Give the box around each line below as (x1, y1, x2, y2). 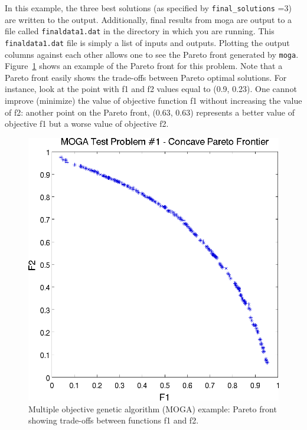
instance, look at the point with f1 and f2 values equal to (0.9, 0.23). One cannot (5, 83, 297, 95)
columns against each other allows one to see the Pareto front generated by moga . (5, 48, 299, 60)
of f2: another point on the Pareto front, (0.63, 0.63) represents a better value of (5, 106, 295, 118)
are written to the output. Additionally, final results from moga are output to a (5, 13, 292, 25)
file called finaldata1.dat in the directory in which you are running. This (5, 25, 275, 37)
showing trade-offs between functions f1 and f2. (28, 414, 199, 426)
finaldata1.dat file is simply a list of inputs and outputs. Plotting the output (5, 36, 290, 48)
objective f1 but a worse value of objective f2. (5, 117, 169, 130)
